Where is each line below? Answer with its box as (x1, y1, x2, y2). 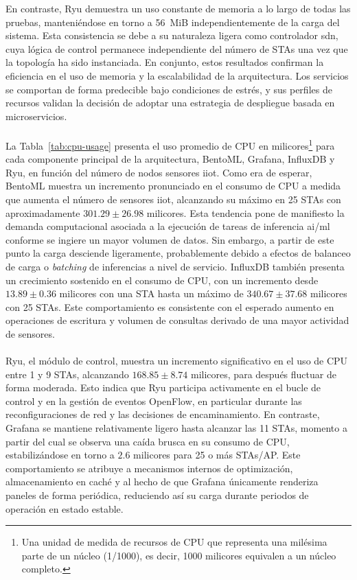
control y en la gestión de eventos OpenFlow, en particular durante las (5, 393, 302, 408)
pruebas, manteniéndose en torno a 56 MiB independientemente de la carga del (5, 14, 340, 29)
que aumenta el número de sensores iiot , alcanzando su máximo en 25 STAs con (5, 192, 341, 206)
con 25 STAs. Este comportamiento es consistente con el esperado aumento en (5, 299, 334, 314)
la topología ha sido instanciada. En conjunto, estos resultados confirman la (5, 55, 324, 69)
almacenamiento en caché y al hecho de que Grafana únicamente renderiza (5, 474, 319, 489)
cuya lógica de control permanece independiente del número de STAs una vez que (5, 41, 348, 56)
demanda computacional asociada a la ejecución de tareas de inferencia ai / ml (5, 219, 330, 233)
